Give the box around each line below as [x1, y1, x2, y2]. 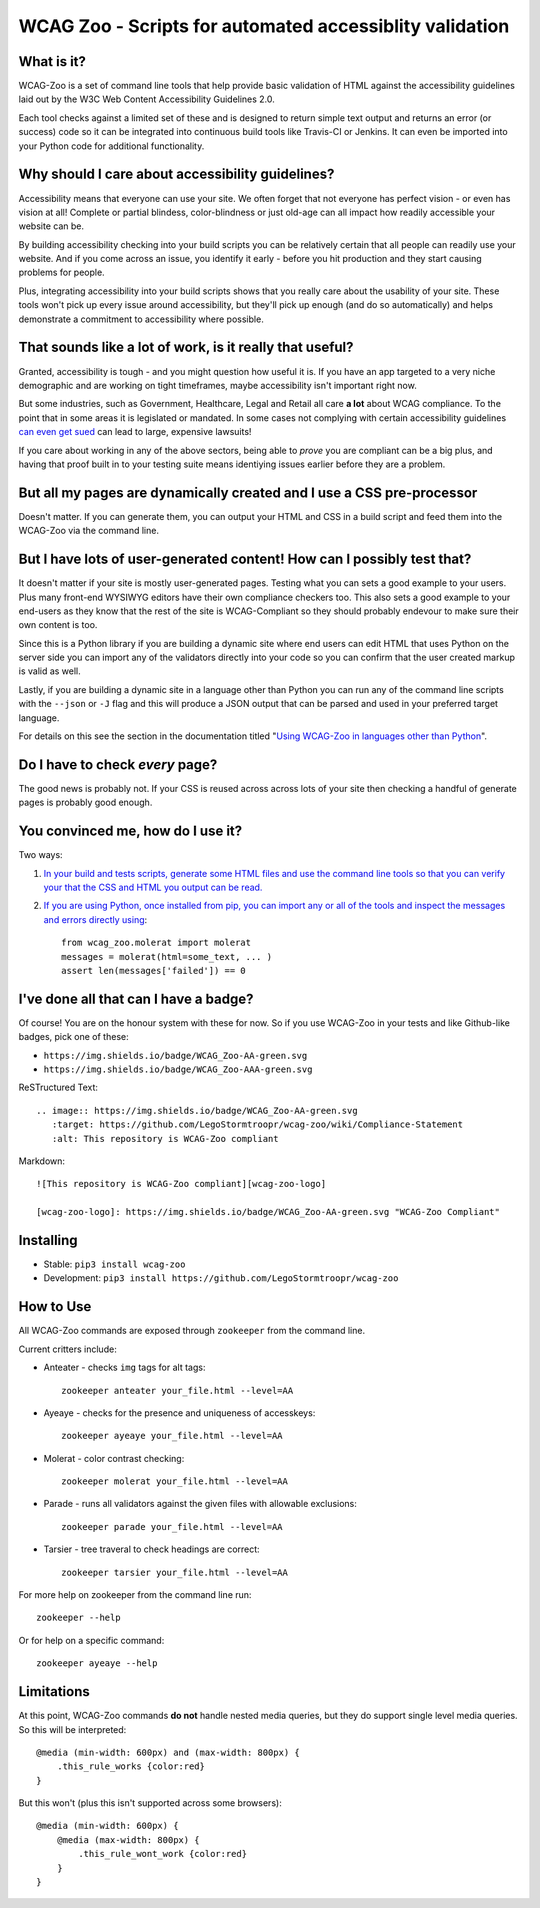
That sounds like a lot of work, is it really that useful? [18, 339, 354, 356]
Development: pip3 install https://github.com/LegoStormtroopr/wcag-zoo [43, 1272, 399, 1284]
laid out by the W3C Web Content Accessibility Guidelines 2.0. [18, 93, 275, 105]
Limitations [18, 1683, 90, 1700]
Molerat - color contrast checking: [43, 1452, 185, 1464]
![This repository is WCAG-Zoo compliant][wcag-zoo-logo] [36, 1178, 327, 1190]
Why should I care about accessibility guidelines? [18, 166, 335, 183]
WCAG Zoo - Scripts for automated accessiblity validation [18, 15, 510, 37]
